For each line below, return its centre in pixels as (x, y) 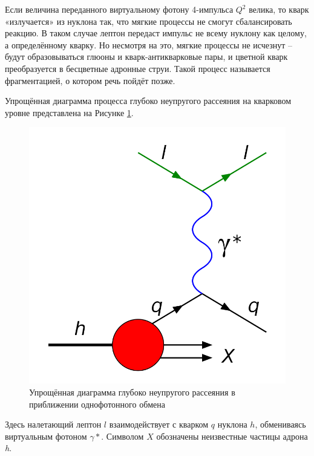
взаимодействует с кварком (159, 424)
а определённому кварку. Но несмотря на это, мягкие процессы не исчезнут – (149, 44)
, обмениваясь (280, 424)
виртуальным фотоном (46, 436)
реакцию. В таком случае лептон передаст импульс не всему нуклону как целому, (156, 33)
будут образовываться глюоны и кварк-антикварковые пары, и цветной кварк (146, 57)
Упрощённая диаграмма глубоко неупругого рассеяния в (132, 392)
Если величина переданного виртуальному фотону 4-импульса (119, 9)
